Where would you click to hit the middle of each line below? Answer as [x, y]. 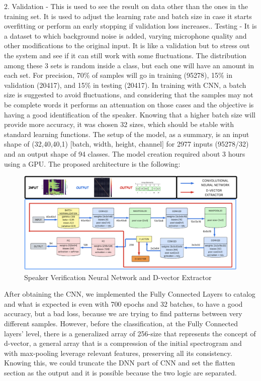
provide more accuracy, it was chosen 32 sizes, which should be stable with [119, 124]
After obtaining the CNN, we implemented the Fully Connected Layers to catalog [130, 294]
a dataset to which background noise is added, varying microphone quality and [125, 35]
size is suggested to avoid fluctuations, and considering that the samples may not [129, 95]
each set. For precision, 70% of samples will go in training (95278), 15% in [118, 75]
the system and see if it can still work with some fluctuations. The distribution [125, 55]
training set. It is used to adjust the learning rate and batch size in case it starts [128, 16]
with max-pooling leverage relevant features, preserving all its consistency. [118, 353]
